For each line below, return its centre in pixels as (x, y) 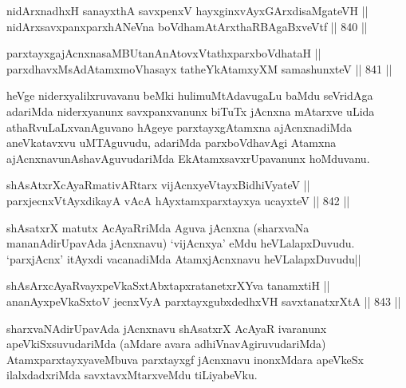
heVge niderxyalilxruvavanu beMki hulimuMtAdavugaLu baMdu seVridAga (190, 95)
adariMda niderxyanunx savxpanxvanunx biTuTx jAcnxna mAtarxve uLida (191, 111)
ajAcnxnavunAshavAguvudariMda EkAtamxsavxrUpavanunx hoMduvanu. (188, 158)
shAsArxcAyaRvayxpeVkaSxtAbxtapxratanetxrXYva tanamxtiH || (168, 285)
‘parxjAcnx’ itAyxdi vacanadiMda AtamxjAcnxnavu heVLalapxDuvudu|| (184, 258)
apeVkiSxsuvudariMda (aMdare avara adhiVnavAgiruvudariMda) (166, 344)
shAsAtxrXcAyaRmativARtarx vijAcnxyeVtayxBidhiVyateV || (158, 185)
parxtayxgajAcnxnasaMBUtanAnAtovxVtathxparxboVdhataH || (164, 53)
